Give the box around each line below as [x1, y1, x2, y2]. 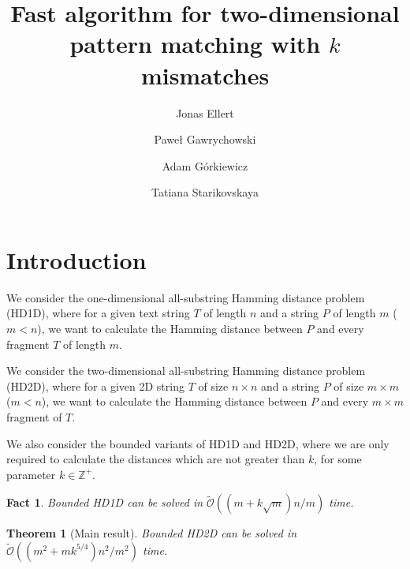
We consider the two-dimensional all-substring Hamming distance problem [6, 362, 366, 379]
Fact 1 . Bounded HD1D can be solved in [6, 494, 203, 511]
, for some [314, 451, 362, 467]
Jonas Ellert [176, 104, 234, 121]
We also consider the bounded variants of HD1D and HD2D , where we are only [6, 435, 389, 451]
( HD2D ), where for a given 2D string [6, 377, 184, 394]
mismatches [140, 58, 270, 91]
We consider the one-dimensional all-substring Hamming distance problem [6, 289, 365, 305]
